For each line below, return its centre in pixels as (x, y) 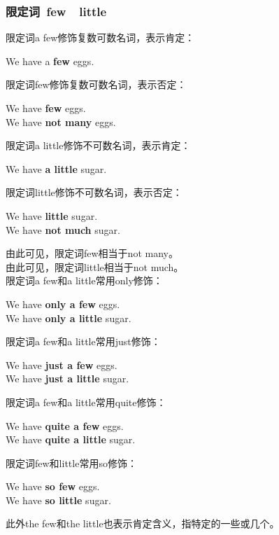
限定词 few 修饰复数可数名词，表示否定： (96, 84)
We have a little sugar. (56, 168)
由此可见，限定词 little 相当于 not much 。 (95, 266)
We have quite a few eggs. (65, 425)
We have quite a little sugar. (71, 439)
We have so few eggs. (53, 486)
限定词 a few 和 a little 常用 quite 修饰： (86, 402)
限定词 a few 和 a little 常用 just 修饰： (83, 341)
